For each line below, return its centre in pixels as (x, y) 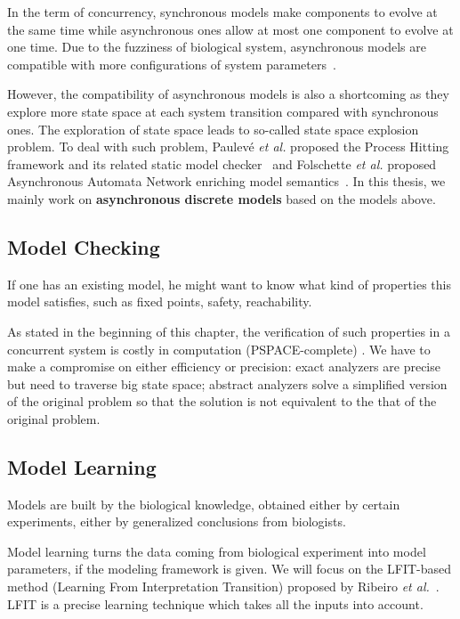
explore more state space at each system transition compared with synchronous (223, 111)
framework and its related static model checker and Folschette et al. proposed (222, 163)
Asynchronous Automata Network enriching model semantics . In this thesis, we (226, 181)
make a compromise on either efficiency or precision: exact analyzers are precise (224, 367)
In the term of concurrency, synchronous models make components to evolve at (222, 12)
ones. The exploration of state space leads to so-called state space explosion (213, 129)
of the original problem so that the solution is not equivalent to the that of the (222, 401)
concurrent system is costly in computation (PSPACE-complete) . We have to (219, 349)
